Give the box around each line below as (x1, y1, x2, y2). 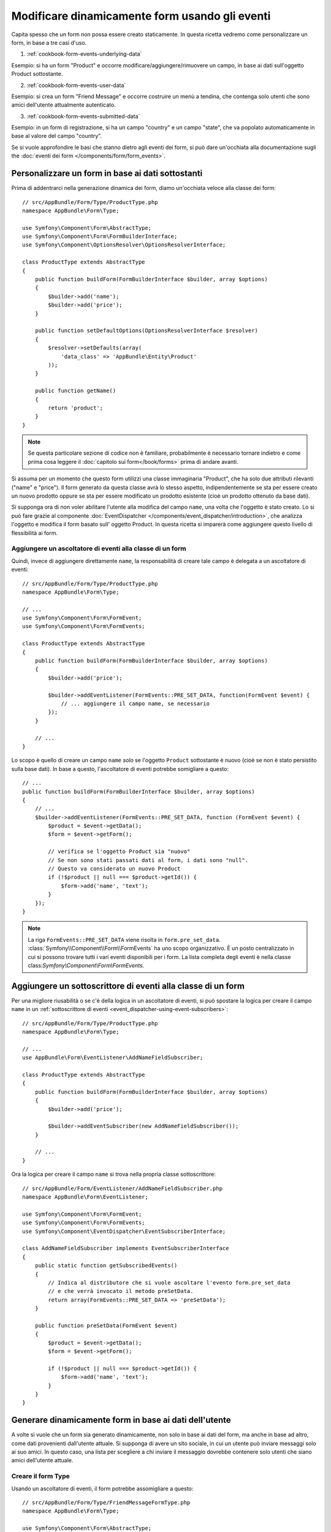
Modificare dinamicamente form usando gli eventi (11, 9, 271, 23)
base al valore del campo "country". (11, 132, 102, 140)
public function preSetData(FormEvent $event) (34, 1322, 178, 1329)
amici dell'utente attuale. (11, 1457, 74, 1464)
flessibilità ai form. (11, 529, 58, 536)
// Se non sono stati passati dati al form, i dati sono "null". (48, 857, 249, 863)
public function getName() (34, 387, 116, 395)
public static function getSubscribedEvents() (34, 1262, 178, 1269)
